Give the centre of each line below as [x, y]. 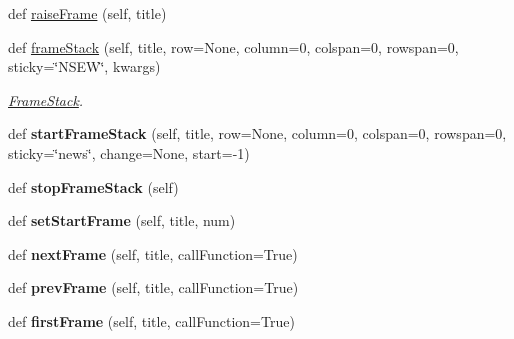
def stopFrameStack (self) [93, 186]
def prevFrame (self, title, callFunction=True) [153, 287]
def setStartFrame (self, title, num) [122, 220]
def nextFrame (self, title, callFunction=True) [153, 253]
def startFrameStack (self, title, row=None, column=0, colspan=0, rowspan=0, [257, 133]
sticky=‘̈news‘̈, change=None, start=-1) [129, 152]
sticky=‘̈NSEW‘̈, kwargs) [84, 66]
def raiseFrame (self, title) [87, 13]
